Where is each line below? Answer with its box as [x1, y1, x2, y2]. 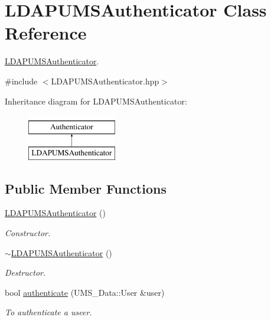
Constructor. [5, 227, 51, 239]
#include [5, 74, 38, 87]
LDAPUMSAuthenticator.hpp [51, 74, 159, 87]
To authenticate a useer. [5, 306, 92, 318]
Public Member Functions [5, 179, 166, 197]
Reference [5, 21, 87, 45]
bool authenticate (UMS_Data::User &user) [5, 286, 165, 298]
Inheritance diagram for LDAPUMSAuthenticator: [5, 94, 187, 107]
